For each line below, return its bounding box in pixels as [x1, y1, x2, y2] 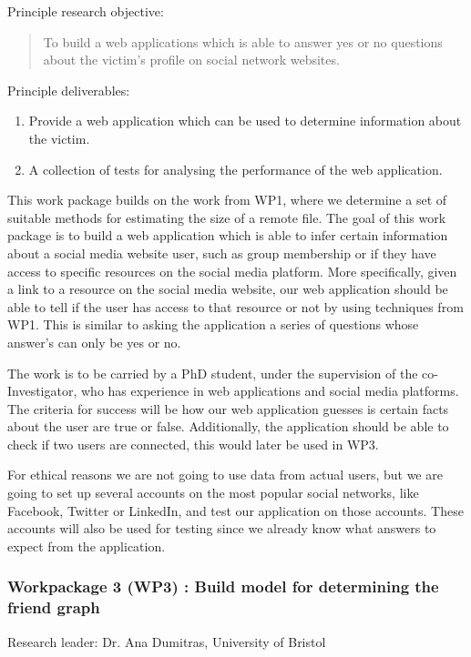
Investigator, [7, 381, 77, 400]
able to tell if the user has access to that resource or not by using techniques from [7, 297, 464, 316]
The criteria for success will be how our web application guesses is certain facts [7, 399, 449, 418]
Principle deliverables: [7, 80, 130, 99]
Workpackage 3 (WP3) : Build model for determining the [7, 575, 439, 598]
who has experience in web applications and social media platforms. [81, 381, 459, 400]
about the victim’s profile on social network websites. [43, 50, 340, 69]
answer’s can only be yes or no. [7, 332, 181, 351]
